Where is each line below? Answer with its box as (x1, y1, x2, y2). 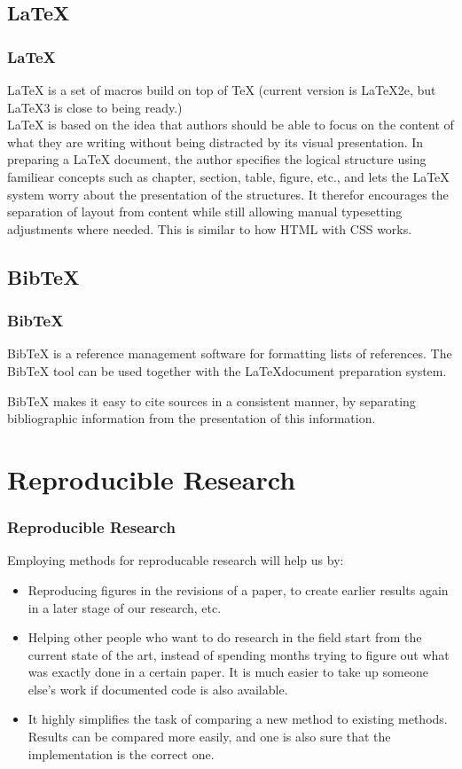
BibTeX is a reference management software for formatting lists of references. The (7, 344, 452, 363)
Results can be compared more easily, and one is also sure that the (27, 727, 391, 746)
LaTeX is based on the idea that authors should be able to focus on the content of (7, 115, 454, 134)
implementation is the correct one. (27, 744, 215, 763)
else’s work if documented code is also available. (27, 679, 288, 698)
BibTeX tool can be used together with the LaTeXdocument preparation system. (7, 361, 447, 380)
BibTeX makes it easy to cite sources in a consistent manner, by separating (7, 391, 416, 410)
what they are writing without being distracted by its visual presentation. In (7, 132, 424, 151)
